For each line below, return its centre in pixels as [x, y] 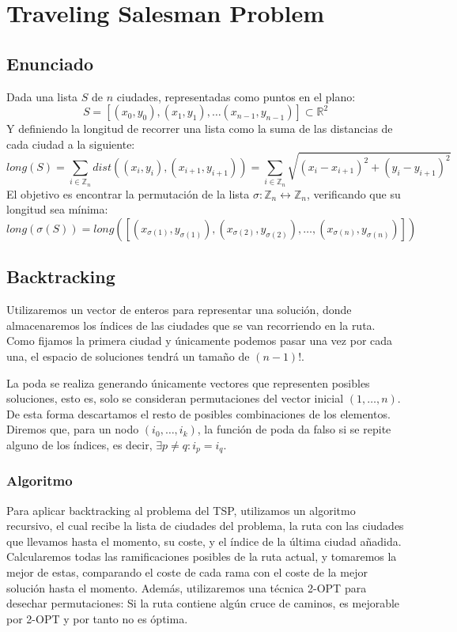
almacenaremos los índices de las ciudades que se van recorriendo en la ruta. [191, 325]
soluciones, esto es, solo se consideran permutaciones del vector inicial [175, 398]
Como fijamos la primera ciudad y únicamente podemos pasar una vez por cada [200, 341]
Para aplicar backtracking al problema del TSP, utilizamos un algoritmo [181, 510]
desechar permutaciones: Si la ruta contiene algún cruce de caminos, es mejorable [203, 603]
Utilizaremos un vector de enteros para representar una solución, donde [179, 310]
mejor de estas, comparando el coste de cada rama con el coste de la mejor [187, 571]
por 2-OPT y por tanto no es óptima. [97, 618]
